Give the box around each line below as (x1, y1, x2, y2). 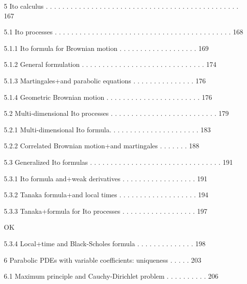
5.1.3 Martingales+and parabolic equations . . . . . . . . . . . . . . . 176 (4, 75, 206, 85)
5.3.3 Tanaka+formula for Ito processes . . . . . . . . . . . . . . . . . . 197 (4, 205, 207, 216)
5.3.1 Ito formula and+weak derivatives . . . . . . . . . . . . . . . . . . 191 (4, 173, 208, 183)
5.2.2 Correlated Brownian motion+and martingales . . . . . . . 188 (4, 141, 200, 151)
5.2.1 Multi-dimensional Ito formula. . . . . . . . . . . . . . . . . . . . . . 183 (4, 124, 211, 134)
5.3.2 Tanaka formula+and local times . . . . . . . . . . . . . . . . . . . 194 (4, 189, 209, 200)
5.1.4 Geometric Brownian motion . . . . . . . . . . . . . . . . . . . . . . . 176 (4, 92, 212, 102)
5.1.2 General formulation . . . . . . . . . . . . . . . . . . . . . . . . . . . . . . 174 (4, 59, 216, 69)
